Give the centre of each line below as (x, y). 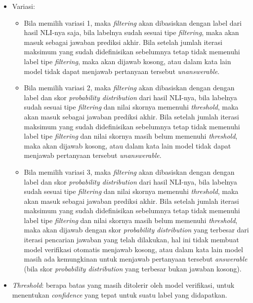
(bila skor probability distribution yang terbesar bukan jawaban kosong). (133, 268)
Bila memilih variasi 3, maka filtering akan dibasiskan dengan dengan (129, 171)
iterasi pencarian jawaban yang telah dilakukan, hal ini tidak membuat (131, 240)
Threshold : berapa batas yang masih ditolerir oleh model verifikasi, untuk (123, 285)
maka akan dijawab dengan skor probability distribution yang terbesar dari (136, 230)
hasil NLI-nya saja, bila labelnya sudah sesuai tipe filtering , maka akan (131, 32)
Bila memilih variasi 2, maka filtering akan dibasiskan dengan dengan (129, 88)
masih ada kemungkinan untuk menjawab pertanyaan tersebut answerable (136, 259)
